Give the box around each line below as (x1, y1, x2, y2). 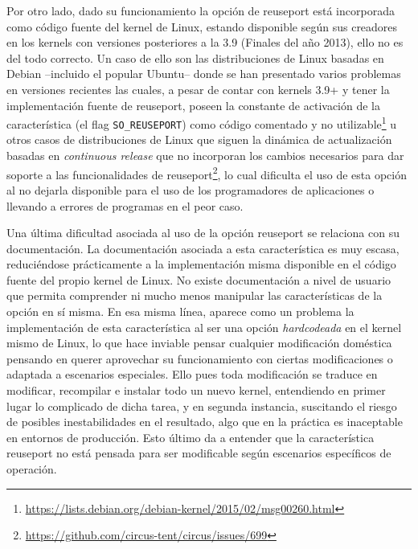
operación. (6, 461, 57, 477)
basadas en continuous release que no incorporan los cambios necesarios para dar (6, 147, 404, 164)
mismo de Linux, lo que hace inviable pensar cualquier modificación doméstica (6, 334, 392, 351)
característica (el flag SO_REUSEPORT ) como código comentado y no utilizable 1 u (6, 113, 397, 132)
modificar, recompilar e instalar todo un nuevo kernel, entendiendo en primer (6, 382, 386, 399)
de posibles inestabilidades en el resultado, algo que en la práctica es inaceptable (6, 413, 403, 430)
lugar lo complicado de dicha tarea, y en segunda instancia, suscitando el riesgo (6, 397, 397, 414)
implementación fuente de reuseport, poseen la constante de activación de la (6, 96, 380, 113)
